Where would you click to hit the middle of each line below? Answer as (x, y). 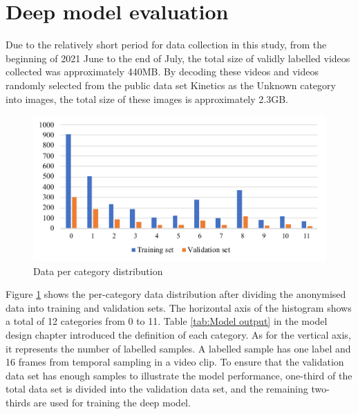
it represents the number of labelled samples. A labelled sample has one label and (178, 348)
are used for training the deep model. (112, 402)
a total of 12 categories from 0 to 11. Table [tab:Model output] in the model (167, 321)
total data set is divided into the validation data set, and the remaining (157, 389)
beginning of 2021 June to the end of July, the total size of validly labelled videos (178, 58)
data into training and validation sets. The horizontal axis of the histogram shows (179, 307)
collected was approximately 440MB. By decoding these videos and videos (162, 72)
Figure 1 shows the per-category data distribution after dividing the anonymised (176, 294)
